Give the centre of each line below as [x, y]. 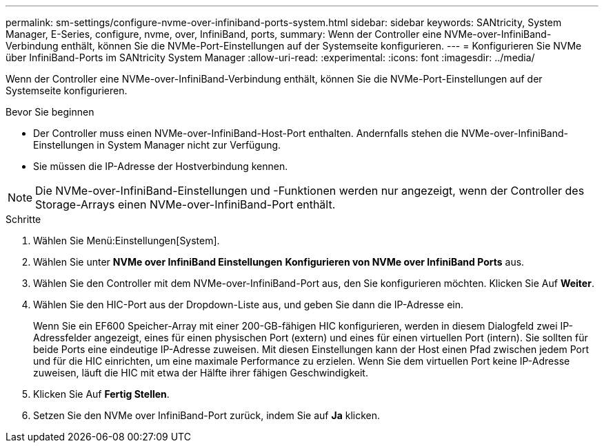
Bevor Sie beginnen [50, 112]
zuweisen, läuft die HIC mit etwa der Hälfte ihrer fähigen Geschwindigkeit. [201, 373]
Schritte [23, 219]
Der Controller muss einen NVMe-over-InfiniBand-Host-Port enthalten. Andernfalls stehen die [246, 133]
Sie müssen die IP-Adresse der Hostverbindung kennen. [161, 166]
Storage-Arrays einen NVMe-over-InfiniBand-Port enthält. [185, 204]
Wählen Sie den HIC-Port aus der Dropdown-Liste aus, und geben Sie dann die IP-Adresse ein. [249, 305]
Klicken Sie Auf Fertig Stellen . [101, 394]
